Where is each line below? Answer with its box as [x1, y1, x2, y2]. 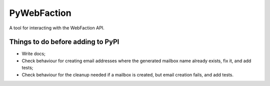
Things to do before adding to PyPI [9, 38, 119, 46]
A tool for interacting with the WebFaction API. [9, 25, 104, 31]
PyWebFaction [9, 7, 72, 18]
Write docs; [21, 51, 46, 57]
